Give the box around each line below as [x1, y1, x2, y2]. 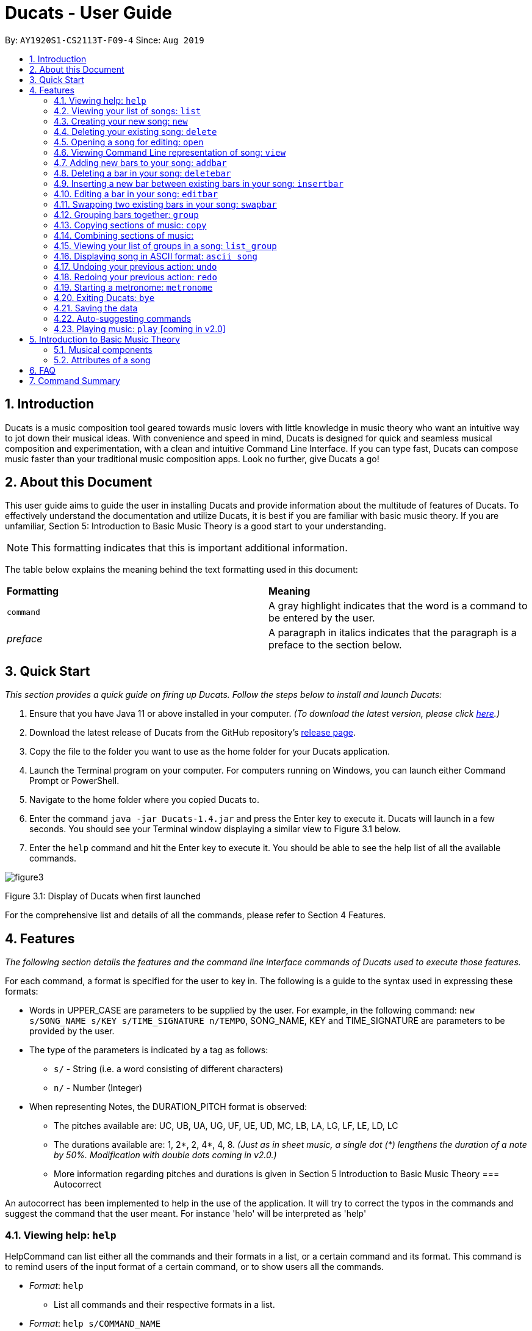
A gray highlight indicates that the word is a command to [268, 600, 528, 612]
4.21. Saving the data [54, 302, 138, 313]
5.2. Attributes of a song [54, 354, 151, 365]
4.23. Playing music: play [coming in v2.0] [54, 323, 226, 334]
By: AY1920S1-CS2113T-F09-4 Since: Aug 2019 [5, 34, 204, 45]
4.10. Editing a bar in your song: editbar [54, 188, 218, 199]
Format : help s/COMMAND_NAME [29, 1318, 161, 1329]
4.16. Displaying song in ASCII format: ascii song [54, 250, 257, 261]
